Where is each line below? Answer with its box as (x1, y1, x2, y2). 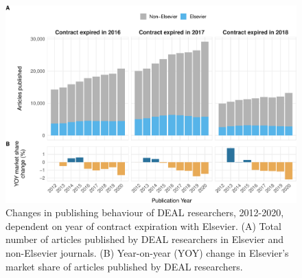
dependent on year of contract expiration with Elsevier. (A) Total (5, 218, 281, 233)
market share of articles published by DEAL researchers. (5, 259, 243, 273)
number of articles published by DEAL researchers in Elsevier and (5, 232, 284, 246)
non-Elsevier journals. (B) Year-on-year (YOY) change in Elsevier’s (5, 246, 289, 259)
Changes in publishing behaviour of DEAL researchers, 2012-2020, (5, 205, 284, 220)
